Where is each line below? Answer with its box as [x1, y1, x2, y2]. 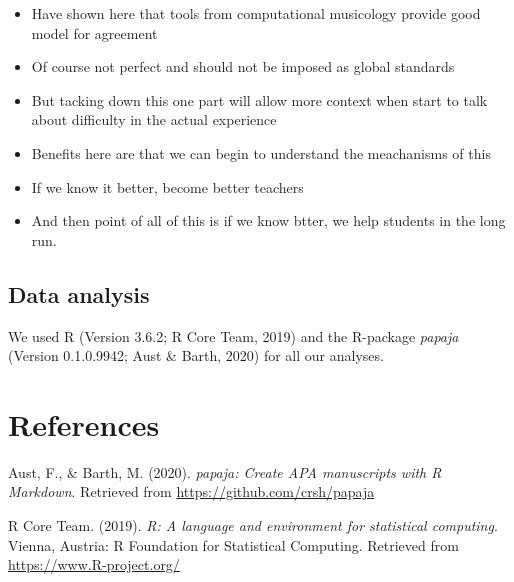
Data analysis [8, 278, 150, 309]
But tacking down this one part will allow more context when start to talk [31, 89, 488, 110]
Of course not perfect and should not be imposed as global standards [31, 56, 455, 77]
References [8, 403, 160, 444]
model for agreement [31, 22, 158, 43]
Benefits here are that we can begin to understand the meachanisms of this [31, 142, 491, 163]
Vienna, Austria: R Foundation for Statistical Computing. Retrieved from [8, 534, 459, 555]
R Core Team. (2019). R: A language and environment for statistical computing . [8, 515, 498, 536]
